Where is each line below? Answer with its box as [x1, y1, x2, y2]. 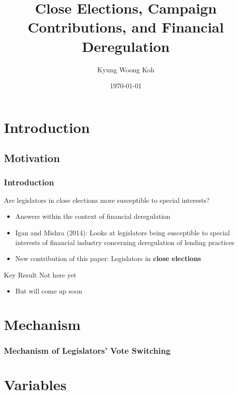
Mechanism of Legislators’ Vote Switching [4, 345, 171, 357]
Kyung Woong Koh [97, 64, 154, 74]
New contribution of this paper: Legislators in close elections [15, 253, 201, 263]
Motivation [4, 150, 60, 165]
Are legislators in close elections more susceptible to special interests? [4, 195, 210, 205]
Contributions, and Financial [28, 17, 224, 37]
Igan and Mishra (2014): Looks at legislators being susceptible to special [15, 228, 230, 238]
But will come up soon [15, 286, 82, 296]
